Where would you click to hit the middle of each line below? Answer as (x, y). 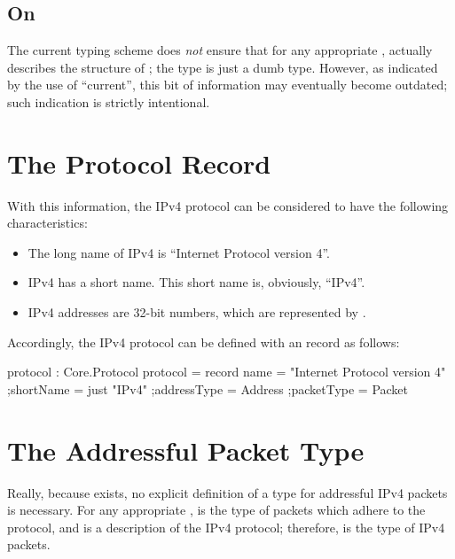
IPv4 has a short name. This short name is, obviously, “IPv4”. (196, 282)
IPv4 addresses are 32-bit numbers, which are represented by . (197, 312)
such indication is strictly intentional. (109, 101)
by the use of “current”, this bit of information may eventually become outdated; (227, 85)
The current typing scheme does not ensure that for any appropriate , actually (220, 50)
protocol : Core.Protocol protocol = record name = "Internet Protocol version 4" (227, 372)
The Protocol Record (139, 163)
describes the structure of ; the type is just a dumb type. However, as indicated (223, 67)
